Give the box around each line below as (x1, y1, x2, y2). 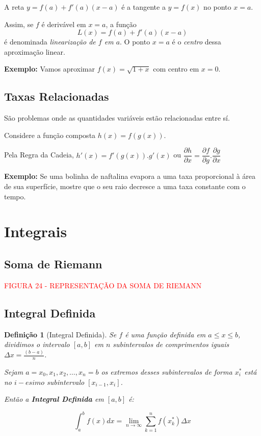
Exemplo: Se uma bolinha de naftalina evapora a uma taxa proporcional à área (4, 171, 256, 181)
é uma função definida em (125, 329, 206, 339)
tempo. (4, 191, 26, 201)
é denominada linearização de (4, 36, 96, 47)
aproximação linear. (4, 46, 65, 57)
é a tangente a (121, 2, 166, 12)
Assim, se (4, 18, 34, 29)
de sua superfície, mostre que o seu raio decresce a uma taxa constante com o (4, 181, 246, 192)
